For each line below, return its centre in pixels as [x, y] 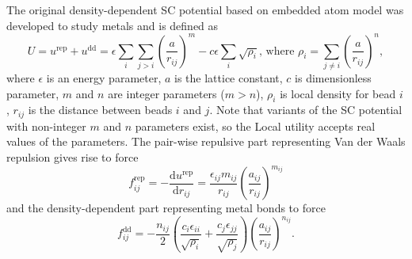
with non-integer [46, 126]
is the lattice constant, [229, 78]
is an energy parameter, [104, 78]
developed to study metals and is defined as [113, 25]
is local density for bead [338, 93]
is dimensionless [333, 78]
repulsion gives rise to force [72, 157]
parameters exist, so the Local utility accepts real [255, 126]
